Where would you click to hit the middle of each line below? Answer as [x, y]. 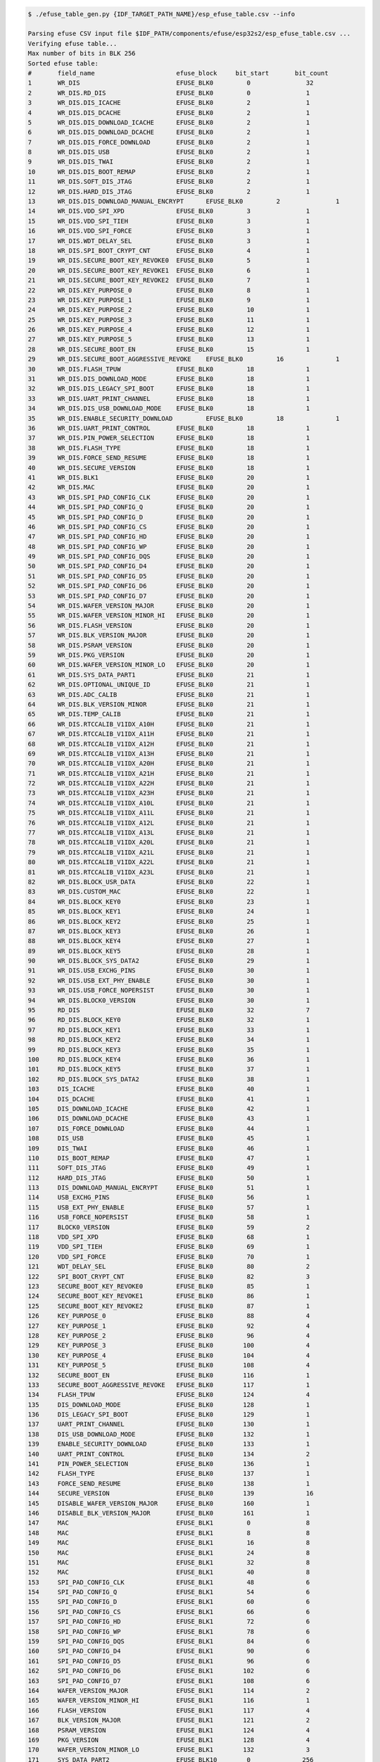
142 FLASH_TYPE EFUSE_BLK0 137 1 [169, 1474]
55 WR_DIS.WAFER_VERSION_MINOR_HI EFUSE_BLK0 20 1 [169, 616]
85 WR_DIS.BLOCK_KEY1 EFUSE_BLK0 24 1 [169, 912]
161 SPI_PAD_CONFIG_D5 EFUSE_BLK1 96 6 [169, 1661]
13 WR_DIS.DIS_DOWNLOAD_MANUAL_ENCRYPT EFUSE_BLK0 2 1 [184, 202]
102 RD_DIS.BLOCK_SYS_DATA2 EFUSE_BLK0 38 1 [169, 1079]
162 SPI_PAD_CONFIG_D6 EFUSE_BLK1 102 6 [169, 1671]
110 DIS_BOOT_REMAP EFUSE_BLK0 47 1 [169, 1158]
